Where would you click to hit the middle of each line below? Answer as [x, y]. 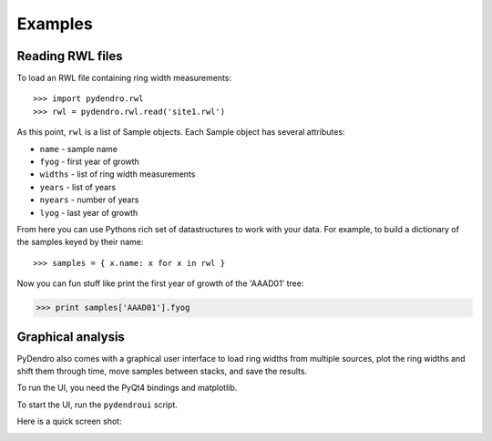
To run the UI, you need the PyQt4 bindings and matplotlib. [127, 388]
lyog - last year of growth [89, 212]
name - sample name [79, 149]
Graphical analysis [71, 337]
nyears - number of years [89, 200]
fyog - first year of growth [90, 162]
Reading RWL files [70, 56]
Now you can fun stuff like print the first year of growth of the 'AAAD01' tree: [160, 283]
